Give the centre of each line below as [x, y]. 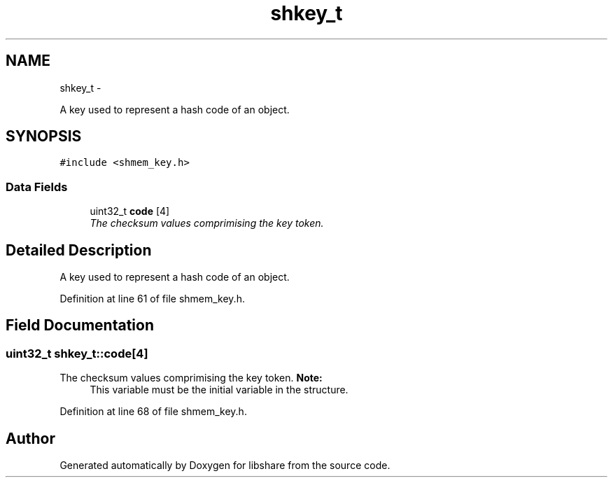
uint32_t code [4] [130, 211]
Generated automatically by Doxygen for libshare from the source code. [225, 465]
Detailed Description [79, 250]
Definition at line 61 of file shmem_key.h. [152, 299]
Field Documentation [80, 325]
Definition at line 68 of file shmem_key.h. [153, 412]
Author [30, 438]
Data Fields [37, 187]
